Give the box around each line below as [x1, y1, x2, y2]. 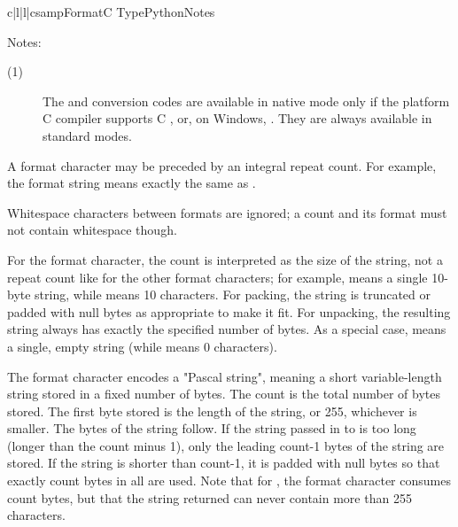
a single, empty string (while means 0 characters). [7, 337, 277, 355]
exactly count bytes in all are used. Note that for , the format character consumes [7, 471, 451, 490]
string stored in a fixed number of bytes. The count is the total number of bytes [7, 384, 440, 403]
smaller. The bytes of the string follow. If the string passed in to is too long [7, 419, 416, 438]
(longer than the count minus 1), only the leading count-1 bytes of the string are [7, 436, 445, 454]
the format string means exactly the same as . [7, 174, 256, 192]
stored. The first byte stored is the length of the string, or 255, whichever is [7, 401, 417, 420]
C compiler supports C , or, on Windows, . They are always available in [43, 109, 432, 128]
